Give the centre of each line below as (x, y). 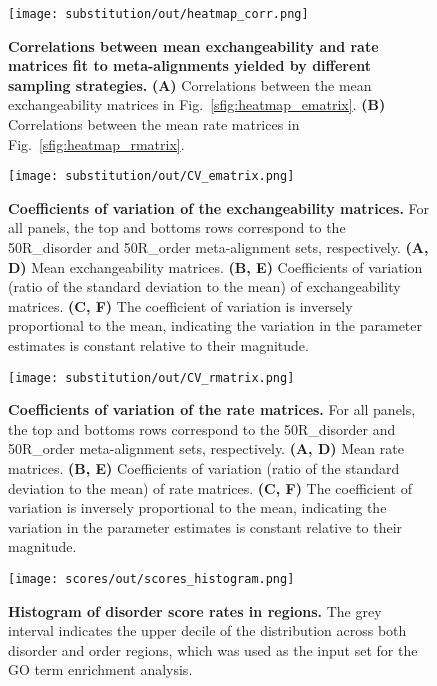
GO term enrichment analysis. (100, 669)
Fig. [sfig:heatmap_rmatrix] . (96, 143)
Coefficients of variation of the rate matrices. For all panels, (212, 409)
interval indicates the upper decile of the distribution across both (207, 630)
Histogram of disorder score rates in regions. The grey (195, 610)
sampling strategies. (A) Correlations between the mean (190, 84)
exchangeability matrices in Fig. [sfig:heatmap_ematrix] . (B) (197, 104)
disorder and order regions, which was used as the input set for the (213, 649)
